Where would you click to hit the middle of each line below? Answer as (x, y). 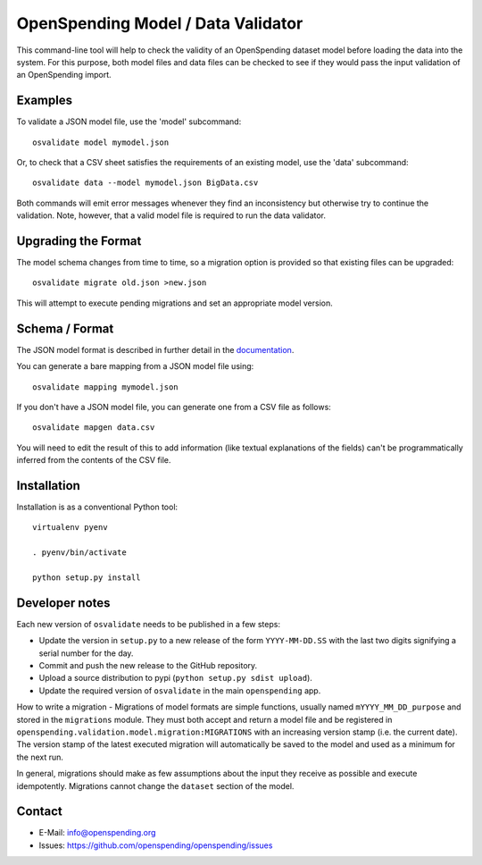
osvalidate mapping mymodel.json (105, 387)
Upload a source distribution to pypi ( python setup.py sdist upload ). (175, 678)
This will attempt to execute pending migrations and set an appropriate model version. (175, 303)
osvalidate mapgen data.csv (94, 428)
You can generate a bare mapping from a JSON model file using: (135, 366)
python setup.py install (87, 577)
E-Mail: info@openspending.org (97, 833)
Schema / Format (65, 328)
